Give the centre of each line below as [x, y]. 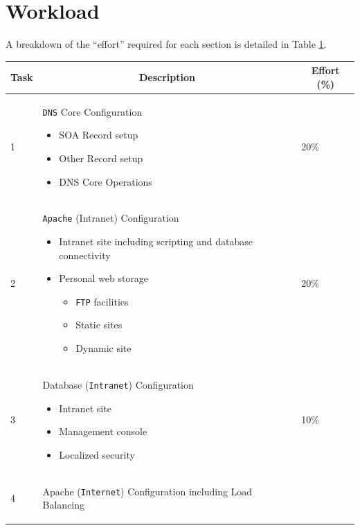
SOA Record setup [99, 135]
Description [167, 77]
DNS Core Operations [106, 181]
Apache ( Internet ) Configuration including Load [147, 491]
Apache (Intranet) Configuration [111, 218]
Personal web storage [104, 278]
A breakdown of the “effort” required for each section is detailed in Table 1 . [166, 44]
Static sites [99, 325]
